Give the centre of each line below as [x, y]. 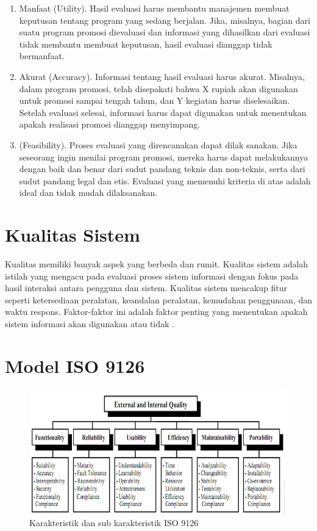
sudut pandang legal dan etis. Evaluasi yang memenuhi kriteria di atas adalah [165, 180]
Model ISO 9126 [75, 365]
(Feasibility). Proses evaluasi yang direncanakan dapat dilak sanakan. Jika [158, 144]
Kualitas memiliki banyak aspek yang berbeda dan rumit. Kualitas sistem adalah [157, 264]
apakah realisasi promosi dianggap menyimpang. [110, 124]
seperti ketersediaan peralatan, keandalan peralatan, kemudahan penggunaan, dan [158, 299]
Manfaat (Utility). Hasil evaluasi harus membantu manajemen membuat [154, 8]
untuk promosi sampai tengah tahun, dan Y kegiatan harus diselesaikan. [155, 100]
